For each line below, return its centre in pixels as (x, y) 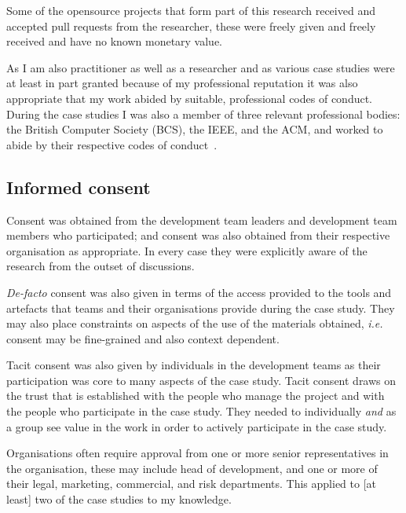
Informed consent (79, 187)
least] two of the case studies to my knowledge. (119, 499)
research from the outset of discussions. (101, 266)
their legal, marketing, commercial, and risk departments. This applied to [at (191, 484)
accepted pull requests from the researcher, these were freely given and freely (191, 26)
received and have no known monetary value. (115, 41)
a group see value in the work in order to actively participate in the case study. (197, 426)
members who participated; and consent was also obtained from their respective (198, 235)
